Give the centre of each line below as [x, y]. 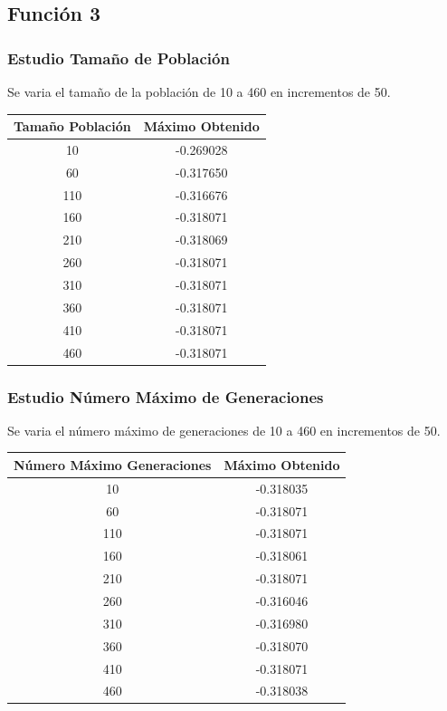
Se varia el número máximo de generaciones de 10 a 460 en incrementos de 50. [224, 430]
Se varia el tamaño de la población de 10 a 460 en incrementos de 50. [199, 91]
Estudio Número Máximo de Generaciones [166, 396]
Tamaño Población [72, 126]
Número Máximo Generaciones [113, 464]
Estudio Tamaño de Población [119, 58]
